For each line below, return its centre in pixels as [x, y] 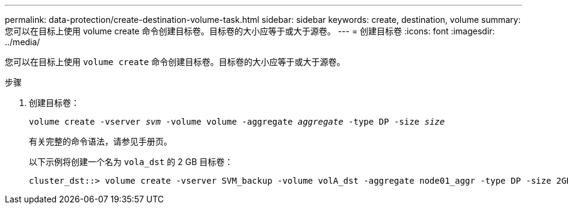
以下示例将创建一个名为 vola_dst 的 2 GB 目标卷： [131, 162]
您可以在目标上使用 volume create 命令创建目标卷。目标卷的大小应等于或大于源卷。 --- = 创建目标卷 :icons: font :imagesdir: [250, 31]
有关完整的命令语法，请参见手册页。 [100, 141]
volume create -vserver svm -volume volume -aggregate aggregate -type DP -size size [237, 122]
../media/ [23, 42]
